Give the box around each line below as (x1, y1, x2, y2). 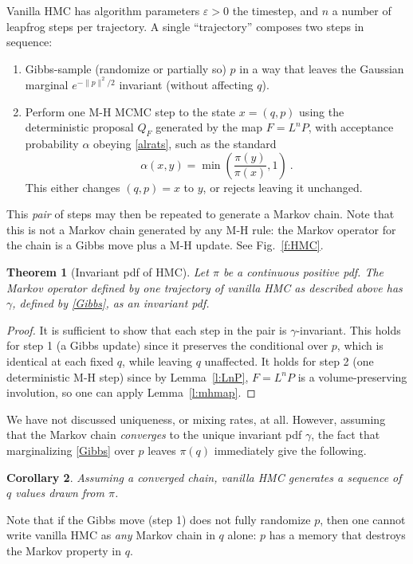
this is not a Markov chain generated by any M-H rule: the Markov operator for (6, 221, 396, 237)
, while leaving (122, 352, 192, 369)
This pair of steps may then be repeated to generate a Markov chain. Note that (6, 206, 395, 222)
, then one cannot (320, 511, 406, 527)
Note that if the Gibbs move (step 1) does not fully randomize (6, 511, 311, 527)
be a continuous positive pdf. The (222, 263, 384, 280)
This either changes (25, 178, 120, 195)
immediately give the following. (214, 441, 367, 458)
